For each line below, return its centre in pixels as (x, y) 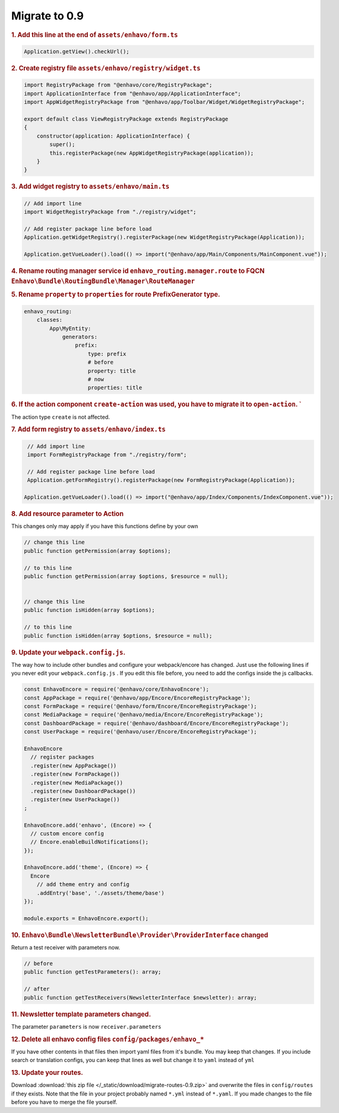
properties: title (115, 388)
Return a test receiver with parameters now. (66, 948)
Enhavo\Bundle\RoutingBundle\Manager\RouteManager (103, 281)
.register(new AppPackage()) (74, 766)
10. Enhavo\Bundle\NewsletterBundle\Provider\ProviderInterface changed (140, 935)
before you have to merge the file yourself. (64, 1102)
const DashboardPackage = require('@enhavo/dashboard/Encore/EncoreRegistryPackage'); (156, 723)
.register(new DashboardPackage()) (83, 791)
